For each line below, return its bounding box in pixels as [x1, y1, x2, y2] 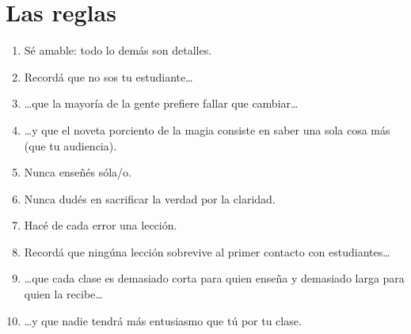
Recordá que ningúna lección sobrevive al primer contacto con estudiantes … [24, 243, 390, 260]
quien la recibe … [24, 286, 103, 302]
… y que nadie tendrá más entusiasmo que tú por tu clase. [24, 312, 302, 328]
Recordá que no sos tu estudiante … [24, 68, 193, 85]
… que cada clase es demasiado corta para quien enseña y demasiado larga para [24, 270, 405, 287]
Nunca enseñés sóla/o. [24, 164, 131, 180]
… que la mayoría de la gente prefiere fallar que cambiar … [24, 95, 299, 112]
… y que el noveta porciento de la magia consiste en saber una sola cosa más [24, 121, 390, 138]
